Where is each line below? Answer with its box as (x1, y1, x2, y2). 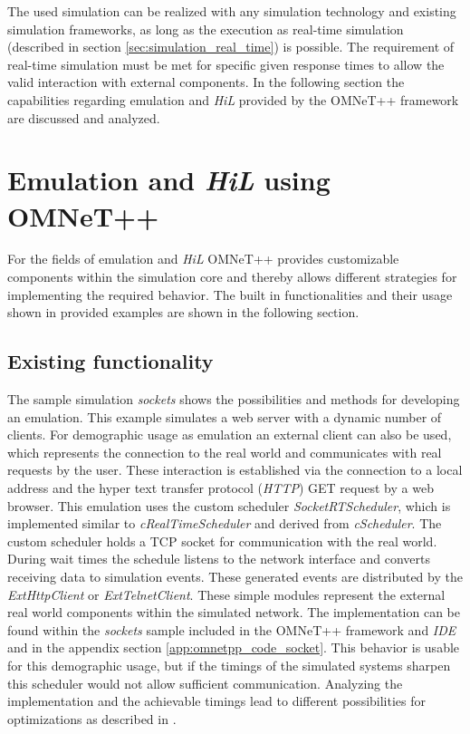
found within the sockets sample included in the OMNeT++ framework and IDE (7, 620, 456, 639)
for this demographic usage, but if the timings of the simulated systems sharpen (7, 655, 451, 674)
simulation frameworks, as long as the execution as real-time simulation (7, 19, 404, 38)
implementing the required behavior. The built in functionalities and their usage (7, 285, 453, 304)
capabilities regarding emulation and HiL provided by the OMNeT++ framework (7, 90, 459, 109)
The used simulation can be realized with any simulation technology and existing (7, 2, 456, 20)
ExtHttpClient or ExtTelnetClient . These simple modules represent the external (7, 584, 446, 604)
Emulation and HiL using (7, 161, 331, 199)
